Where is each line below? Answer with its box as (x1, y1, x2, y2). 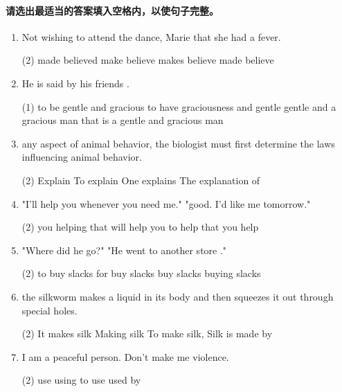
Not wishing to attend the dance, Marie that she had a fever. (21, 29, 281, 44)
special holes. (21, 303, 78, 317)
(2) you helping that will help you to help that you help (21, 220, 259, 234)
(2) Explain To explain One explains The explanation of (21, 172, 260, 187)
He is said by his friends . (21, 75, 129, 90)
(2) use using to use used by (21, 373, 141, 387)
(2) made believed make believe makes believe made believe (21, 53, 274, 67)
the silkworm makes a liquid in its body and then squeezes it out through (21, 289, 334, 303)
